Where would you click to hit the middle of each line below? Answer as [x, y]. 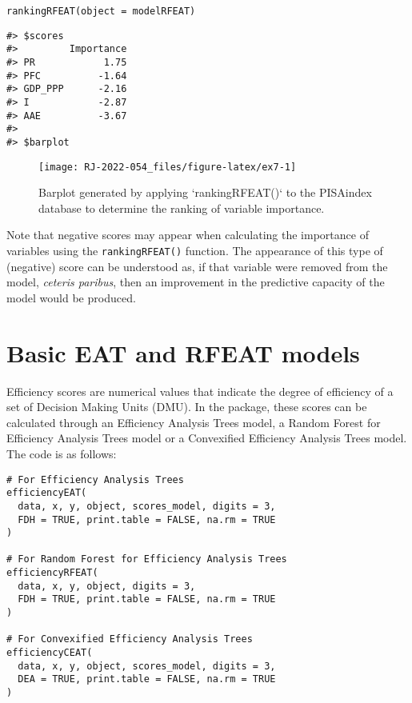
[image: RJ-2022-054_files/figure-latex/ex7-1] [168, 167]
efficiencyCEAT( [50, 653]
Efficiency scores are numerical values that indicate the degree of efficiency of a [200, 391]
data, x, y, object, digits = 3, [107, 586]
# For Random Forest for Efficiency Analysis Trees [147, 559]
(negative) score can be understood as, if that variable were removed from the [197, 266]
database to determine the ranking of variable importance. [182, 208]
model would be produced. [71, 297]
